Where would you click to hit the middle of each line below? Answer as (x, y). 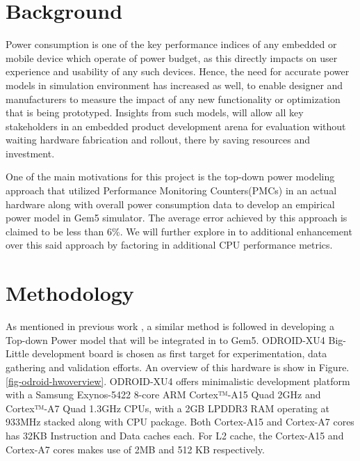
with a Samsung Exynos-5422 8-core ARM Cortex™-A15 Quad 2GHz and (163, 394)
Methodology (70, 293)
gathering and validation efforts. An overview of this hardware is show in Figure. (178, 367)
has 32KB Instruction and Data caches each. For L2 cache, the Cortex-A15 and (175, 435)
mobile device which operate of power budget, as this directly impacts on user (172, 57)
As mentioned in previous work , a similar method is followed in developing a (170, 326)
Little (17, 353)
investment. (30, 153)
